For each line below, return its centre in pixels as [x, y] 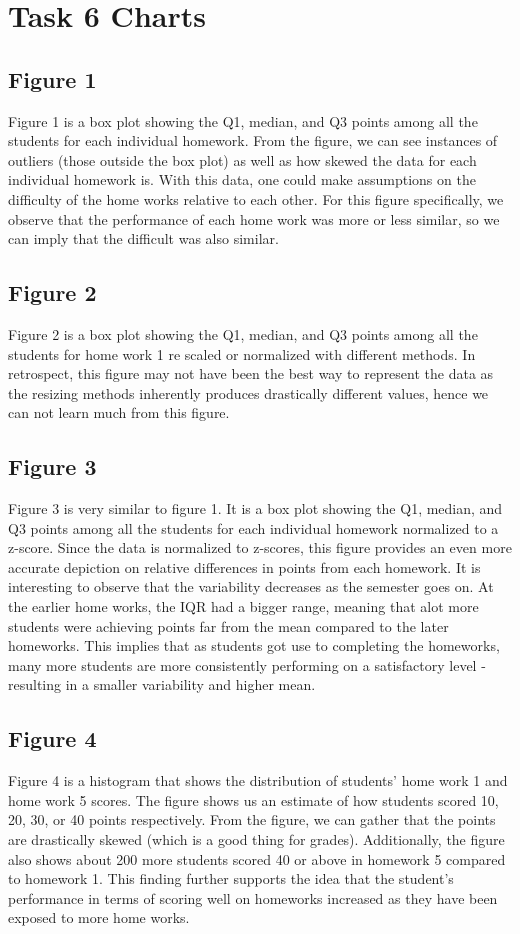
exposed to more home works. [99, 917]
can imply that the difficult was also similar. [143, 238]
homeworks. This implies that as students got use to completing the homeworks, [254, 645]
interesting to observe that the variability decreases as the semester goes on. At [251, 586]
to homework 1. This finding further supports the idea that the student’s [231, 878]
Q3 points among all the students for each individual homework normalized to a [253, 527]
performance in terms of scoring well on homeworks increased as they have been [253, 897]
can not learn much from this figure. [119, 412]
